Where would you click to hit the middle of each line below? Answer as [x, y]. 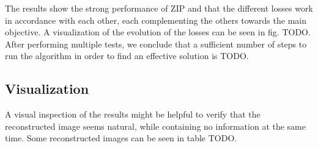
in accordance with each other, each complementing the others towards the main [156, 20]
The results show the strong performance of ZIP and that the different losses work [159, 8]
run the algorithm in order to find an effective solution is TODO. [127, 56]
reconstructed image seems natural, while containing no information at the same [155, 126]
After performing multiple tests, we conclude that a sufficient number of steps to [156, 44]
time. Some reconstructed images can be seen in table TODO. [121, 138]
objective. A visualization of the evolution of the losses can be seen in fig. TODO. [158, 32]
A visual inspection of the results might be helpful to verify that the [133, 114]
